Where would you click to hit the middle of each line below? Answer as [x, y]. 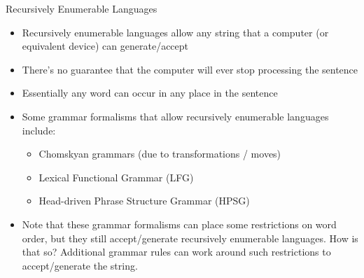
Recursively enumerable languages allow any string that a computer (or [175, 32]
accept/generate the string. [80, 265]
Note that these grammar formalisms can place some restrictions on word [179, 224]
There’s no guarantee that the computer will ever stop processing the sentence [190, 69]
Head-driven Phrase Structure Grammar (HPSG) [144, 201]
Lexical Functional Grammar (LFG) [116, 177]
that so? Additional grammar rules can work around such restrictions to [176, 252]
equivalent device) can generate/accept [105, 46]
